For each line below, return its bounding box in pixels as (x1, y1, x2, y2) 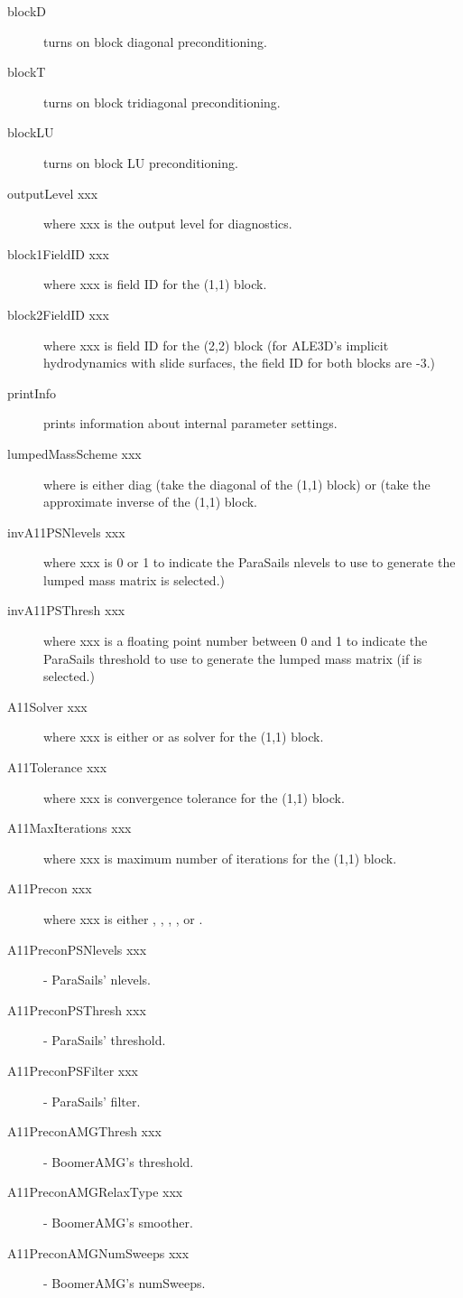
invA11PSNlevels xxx (7, 522, 125, 541)
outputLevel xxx (7, 183, 98, 202)
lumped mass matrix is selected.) (43, 570, 225, 589)
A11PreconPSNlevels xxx (7, 939, 147, 958)
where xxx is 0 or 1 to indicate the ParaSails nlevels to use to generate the (43, 553, 456, 572)
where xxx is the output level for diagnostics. (43, 214, 292, 233)
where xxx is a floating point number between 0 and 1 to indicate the (43, 631, 428, 650)
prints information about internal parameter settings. (43, 414, 338, 433)
